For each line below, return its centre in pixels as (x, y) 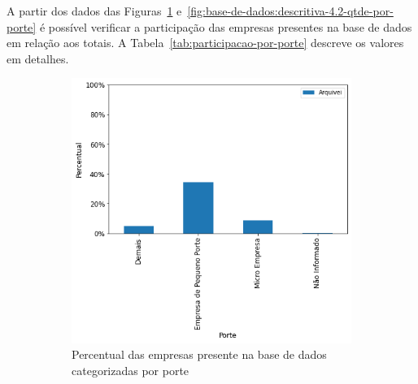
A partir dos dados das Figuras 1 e (94, 11)
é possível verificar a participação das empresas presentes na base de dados (226, 26)
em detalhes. (38, 58)
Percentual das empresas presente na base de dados (199, 354)
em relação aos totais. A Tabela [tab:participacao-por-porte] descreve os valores (205, 43)
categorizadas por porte (131, 371)
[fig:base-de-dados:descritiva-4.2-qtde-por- (290, 11)
